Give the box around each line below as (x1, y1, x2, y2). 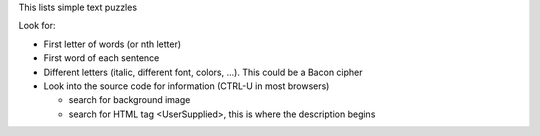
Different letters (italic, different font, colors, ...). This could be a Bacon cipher (43, 66, 364, 78)
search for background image (68, 94, 191, 106)
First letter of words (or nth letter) (43, 38, 182, 50)
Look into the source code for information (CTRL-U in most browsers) (43, 80, 330, 92)
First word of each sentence (43, 52, 160, 64)
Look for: (18, 20, 56, 32)
